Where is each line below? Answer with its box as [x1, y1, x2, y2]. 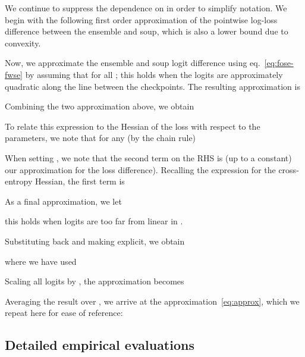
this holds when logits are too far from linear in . [5, 215, 183, 227]
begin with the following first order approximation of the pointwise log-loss [5, 13, 278, 26]
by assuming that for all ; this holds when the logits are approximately [25, 68, 283, 80]
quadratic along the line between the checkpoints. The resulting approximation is [5, 80, 300, 92]
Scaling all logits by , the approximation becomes [5, 275, 184, 287]
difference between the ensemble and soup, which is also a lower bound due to [5, 25, 288, 37]
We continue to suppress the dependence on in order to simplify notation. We [5, 2, 287, 14]
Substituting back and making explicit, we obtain [5, 234, 185, 247]
